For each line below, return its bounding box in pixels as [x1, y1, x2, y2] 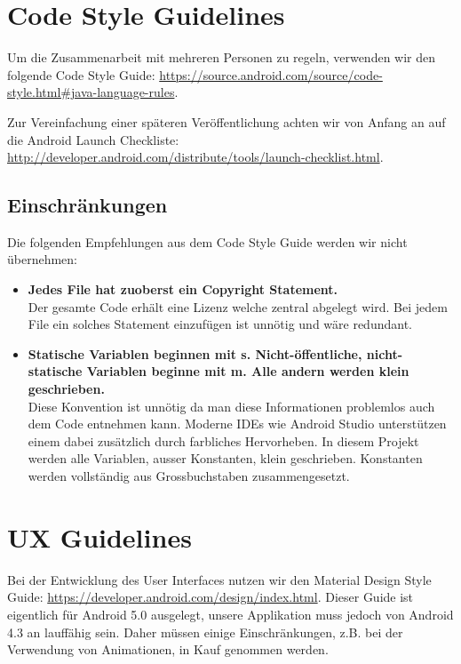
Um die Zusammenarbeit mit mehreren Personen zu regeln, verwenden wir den [7, 48, 436, 67]
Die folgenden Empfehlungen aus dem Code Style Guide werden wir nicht [7, 232, 408, 251]
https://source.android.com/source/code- [159, 65, 383, 84]
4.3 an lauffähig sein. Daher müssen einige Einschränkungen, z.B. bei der [7, 622, 403, 641]
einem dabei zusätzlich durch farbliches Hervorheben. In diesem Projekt [28, 431, 419, 450]
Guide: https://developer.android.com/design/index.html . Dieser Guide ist [7, 588, 414, 606]
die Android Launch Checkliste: [7, 130, 179, 148]
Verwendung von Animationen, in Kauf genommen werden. [7, 640, 329, 659]
